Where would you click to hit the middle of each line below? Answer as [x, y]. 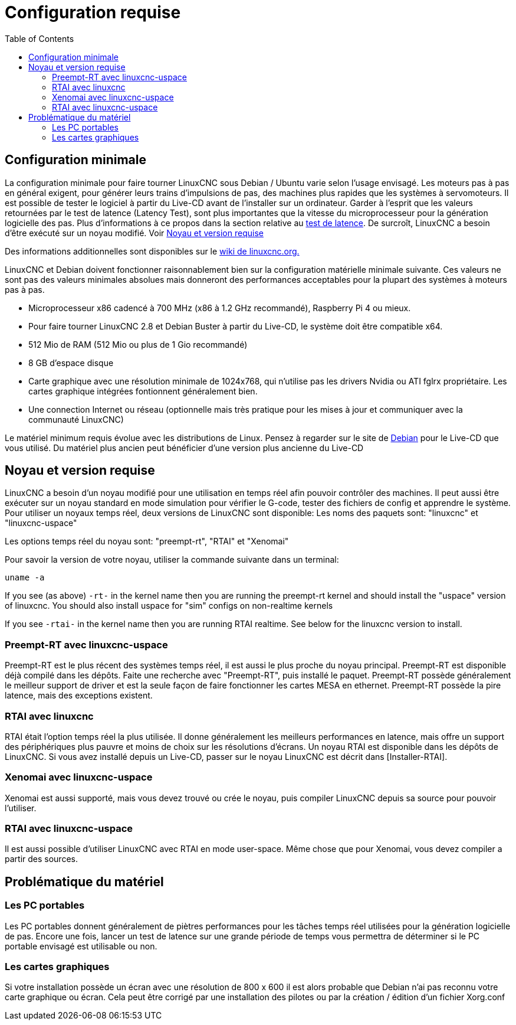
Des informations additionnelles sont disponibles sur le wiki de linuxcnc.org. [152, 251]
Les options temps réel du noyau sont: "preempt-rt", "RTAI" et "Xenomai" [147, 541]
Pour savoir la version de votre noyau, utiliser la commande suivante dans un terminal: [172, 560]
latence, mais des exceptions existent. [79, 696]
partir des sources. [41, 859]
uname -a [25, 578]
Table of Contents [40, 38]
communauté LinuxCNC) [76, 419]
